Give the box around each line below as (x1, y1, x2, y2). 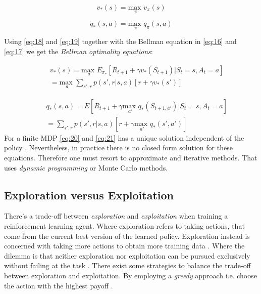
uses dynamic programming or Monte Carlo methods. (4, 162, 168, 173)
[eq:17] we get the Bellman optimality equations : (4, 46, 153, 57)
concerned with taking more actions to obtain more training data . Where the (4, 240, 245, 251)
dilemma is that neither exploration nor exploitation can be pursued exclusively (4, 250, 250, 261)
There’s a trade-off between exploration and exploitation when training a (4, 211, 228, 221)
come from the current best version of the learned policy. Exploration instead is (4, 230, 250, 241)
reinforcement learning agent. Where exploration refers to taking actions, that (4, 220, 245, 231)
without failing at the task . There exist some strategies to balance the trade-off (4, 260, 251, 271)
